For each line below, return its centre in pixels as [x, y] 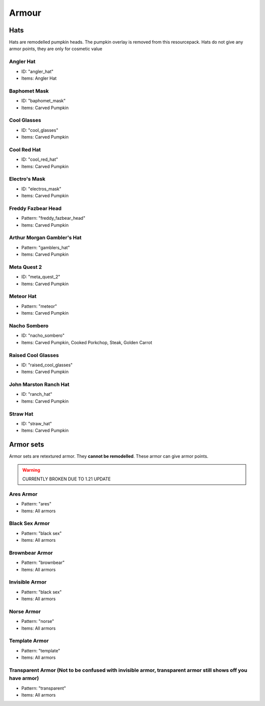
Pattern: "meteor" [39, 306]
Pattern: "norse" [38, 621]
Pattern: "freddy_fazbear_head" [53, 218]
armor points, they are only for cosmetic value [56, 49]
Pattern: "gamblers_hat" [46, 247]
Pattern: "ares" [36, 504]
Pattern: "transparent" [44, 688]
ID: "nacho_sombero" [43, 336]
